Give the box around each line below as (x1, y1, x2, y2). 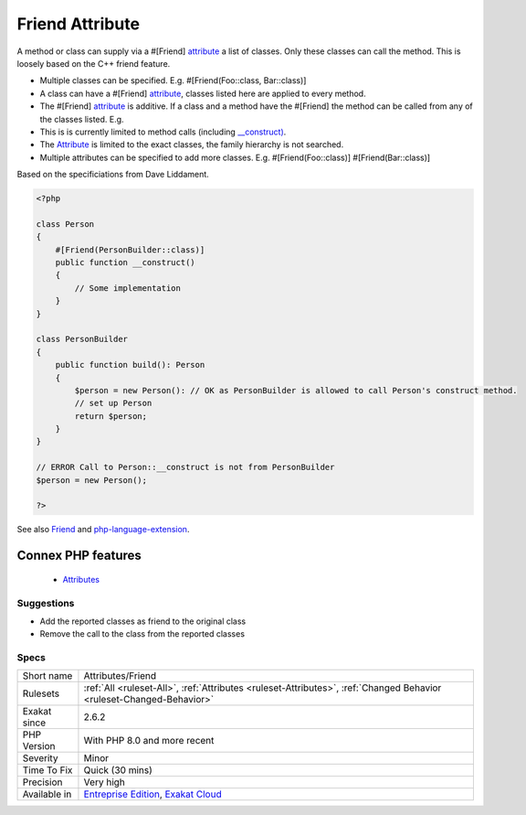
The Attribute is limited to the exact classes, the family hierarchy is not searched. (39, 139, 344, 150)
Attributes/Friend (83, 670, 157, 682)
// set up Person (74, 398, 153, 409)
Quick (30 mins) (83, 764, 153, 777)
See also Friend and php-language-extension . (16, 524, 190, 535)
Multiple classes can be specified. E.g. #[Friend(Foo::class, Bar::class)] (39, 75, 307, 86)
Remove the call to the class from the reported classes (39, 628, 246, 639)
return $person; (74, 411, 148, 421)
